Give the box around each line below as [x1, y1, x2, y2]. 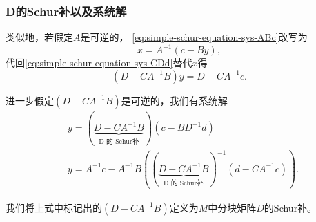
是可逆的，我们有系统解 [121, 93, 228, 107]
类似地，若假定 [6, 30, 73, 44]
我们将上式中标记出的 [6, 200, 102, 214]
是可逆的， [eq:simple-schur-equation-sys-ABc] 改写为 [80, 30, 308, 44]
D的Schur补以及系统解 [6, 2, 127, 19]
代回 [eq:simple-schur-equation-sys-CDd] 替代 [6, 55, 192, 70]
